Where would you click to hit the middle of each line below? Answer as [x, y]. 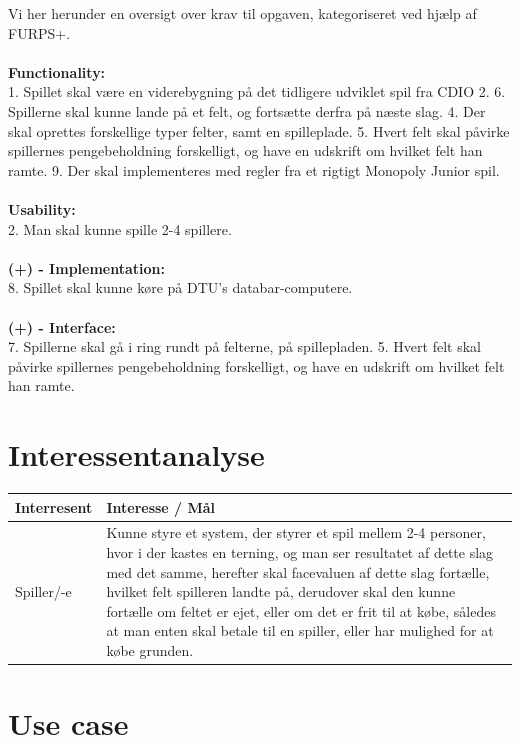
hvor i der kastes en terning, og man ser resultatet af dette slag [300, 551]
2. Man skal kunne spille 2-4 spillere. [120, 228]
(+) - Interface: [62, 326]
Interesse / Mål [161, 506]
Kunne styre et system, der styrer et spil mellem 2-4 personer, [296, 532]
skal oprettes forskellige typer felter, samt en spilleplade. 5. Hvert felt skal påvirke [259, 130]
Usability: [42, 208]
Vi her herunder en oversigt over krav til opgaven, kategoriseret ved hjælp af [242, 13]
